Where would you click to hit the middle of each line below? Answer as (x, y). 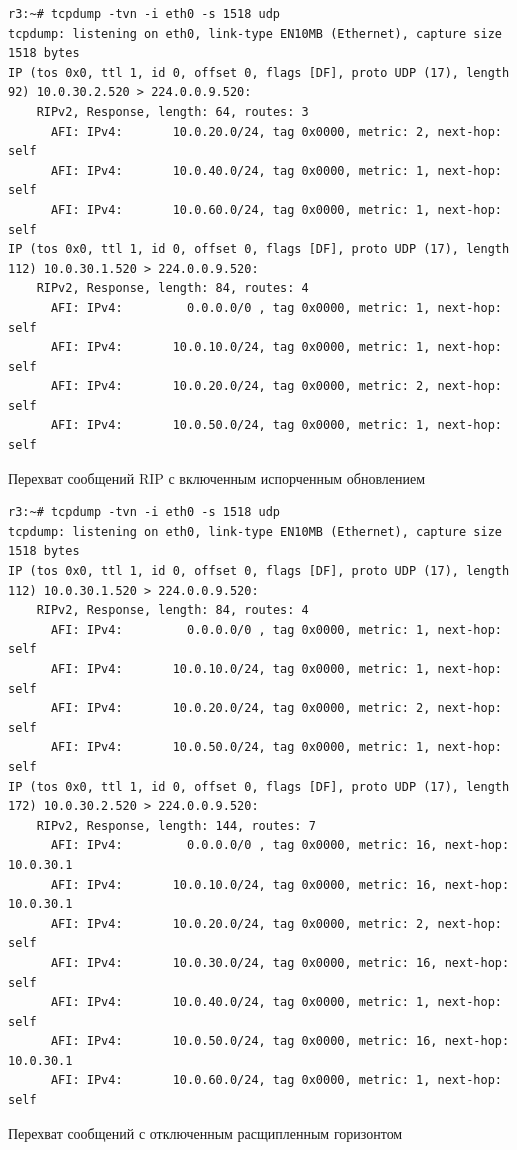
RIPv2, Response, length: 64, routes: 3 (172, 111)
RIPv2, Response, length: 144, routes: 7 (176, 825)
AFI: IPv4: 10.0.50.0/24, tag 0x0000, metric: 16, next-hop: (280, 1041)
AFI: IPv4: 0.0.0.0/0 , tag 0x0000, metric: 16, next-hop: (280, 845)
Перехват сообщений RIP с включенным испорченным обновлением (217, 477)
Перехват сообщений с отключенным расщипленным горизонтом (205, 1132)
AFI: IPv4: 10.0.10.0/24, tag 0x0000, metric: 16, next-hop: (280, 884)
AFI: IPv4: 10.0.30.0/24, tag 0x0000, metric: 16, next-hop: (280, 962)
